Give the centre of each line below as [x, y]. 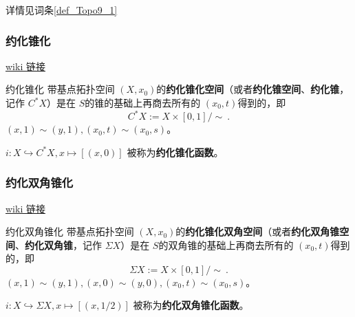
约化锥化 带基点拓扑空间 [60, 89]
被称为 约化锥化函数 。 [175, 152]
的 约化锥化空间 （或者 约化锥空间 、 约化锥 [248, 89]
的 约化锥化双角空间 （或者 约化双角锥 [258, 231]
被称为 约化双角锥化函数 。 [191, 305]
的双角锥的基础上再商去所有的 [226, 244]
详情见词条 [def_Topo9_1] [62, 10]
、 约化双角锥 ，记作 [58, 244]
